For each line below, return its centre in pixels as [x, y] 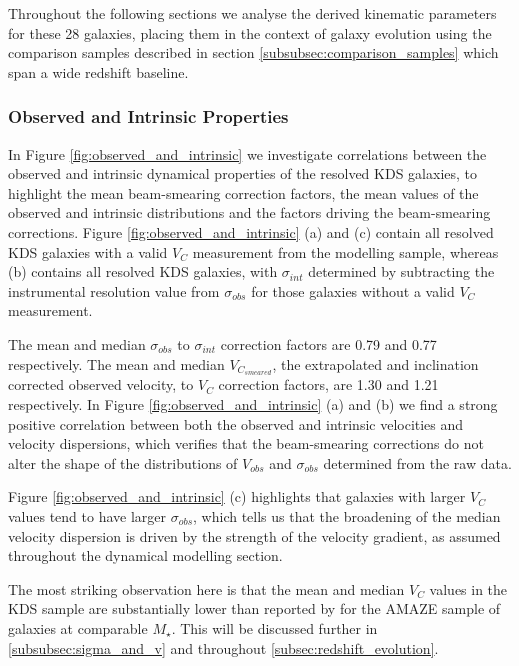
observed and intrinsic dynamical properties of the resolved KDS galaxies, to [243, 173]
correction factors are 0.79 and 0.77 [328, 343]
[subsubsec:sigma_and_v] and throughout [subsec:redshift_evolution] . [223, 647]
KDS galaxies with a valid [88, 251]
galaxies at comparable [78, 627]
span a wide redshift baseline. [98, 71]
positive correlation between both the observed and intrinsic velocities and [236, 423]
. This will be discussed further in [274, 627]
